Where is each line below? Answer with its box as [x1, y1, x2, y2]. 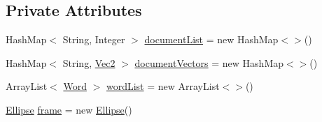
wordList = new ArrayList [106, 79, 220, 93]
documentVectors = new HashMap [134, 55, 284, 70]
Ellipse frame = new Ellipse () [6, 102, 132, 116]
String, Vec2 [62, 55, 115, 70]
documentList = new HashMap [144, 32, 279, 47]
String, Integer [62, 32, 125, 47]
